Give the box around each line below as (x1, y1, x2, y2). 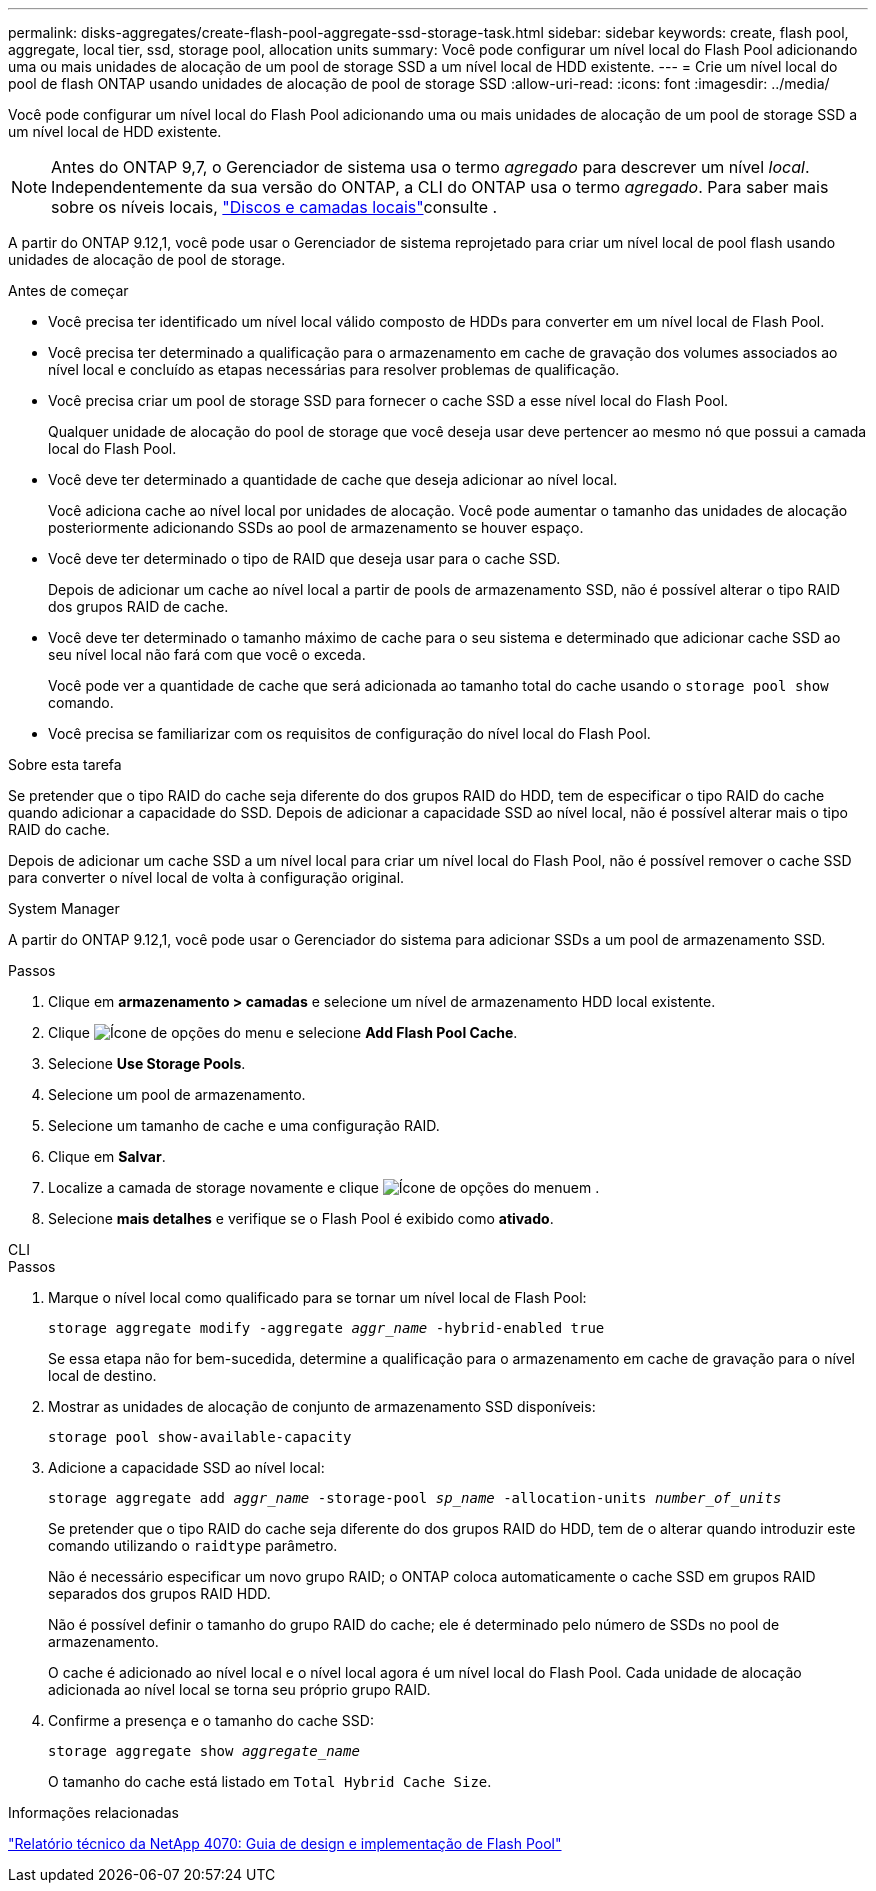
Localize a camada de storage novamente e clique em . (48, 1179, 600, 1196)
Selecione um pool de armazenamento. (48, 1086, 306, 1103)
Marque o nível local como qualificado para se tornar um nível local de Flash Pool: (48, 1289, 587, 1306)
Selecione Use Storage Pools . (48, 1055, 246, 1072)
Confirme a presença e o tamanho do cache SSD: (48, 1712, 374, 1729)
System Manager (8, 900, 120, 917)
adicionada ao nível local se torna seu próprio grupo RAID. (48, 1681, 431, 1698)
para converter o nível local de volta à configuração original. (8, 869, 405, 886)
